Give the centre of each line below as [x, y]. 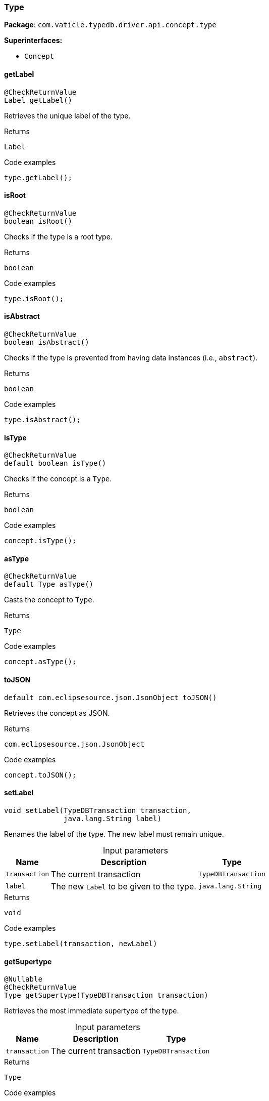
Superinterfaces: [33, 40]
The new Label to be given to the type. [124, 886]
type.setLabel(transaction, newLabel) [81, 943]
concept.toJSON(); [40, 775]
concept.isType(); [40, 541]
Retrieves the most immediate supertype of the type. [92, 1011]
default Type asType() [49, 584]
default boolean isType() [55, 463]
